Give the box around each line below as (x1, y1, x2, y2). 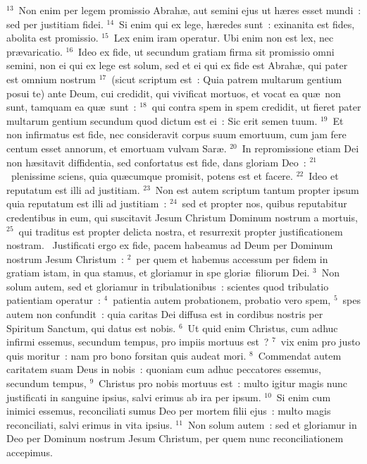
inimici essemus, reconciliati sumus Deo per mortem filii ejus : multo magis (6, 403, 331, 418)
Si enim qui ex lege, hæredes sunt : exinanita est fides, (119, 16, 355, 31)
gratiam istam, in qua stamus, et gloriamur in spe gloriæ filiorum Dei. (6, 265, 310, 280)
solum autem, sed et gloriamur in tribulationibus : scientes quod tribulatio (6, 279, 329, 293)
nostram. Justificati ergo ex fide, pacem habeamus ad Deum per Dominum (6, 238, 333, 252)
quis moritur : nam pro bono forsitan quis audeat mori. (6, 348, 247, 362)
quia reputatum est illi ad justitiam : (6, 196, 167, 211)
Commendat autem (258, 348, 342, 362)
